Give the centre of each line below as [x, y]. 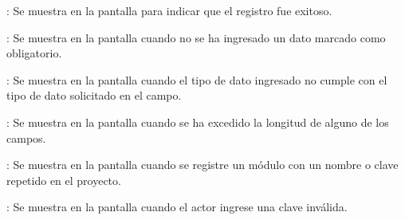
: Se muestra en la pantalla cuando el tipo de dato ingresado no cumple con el [197, 79]
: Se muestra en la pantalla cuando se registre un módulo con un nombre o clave [202, 165]
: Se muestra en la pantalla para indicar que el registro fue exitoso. [169, 10]
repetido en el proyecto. [64, 180]
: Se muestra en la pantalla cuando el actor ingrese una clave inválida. [177, 207]
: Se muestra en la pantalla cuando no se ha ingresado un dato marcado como [196, 37]
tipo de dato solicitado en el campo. [94, 95]
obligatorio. [34, 53]
